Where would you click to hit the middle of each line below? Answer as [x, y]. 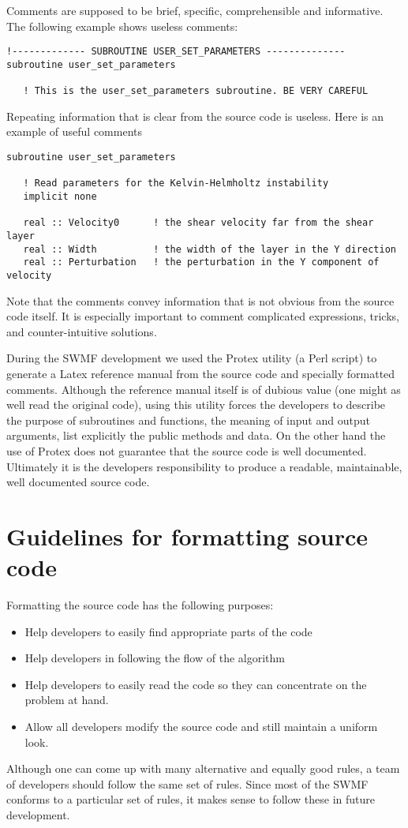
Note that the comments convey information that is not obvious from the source [200, 300]
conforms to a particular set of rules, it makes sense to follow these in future [191, 799]
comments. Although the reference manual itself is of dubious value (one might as [204, 389]
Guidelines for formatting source [187, 536]
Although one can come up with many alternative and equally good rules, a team [203, 768]
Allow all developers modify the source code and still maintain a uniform [201, 726]
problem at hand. [67, 700]
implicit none [60, 196]
